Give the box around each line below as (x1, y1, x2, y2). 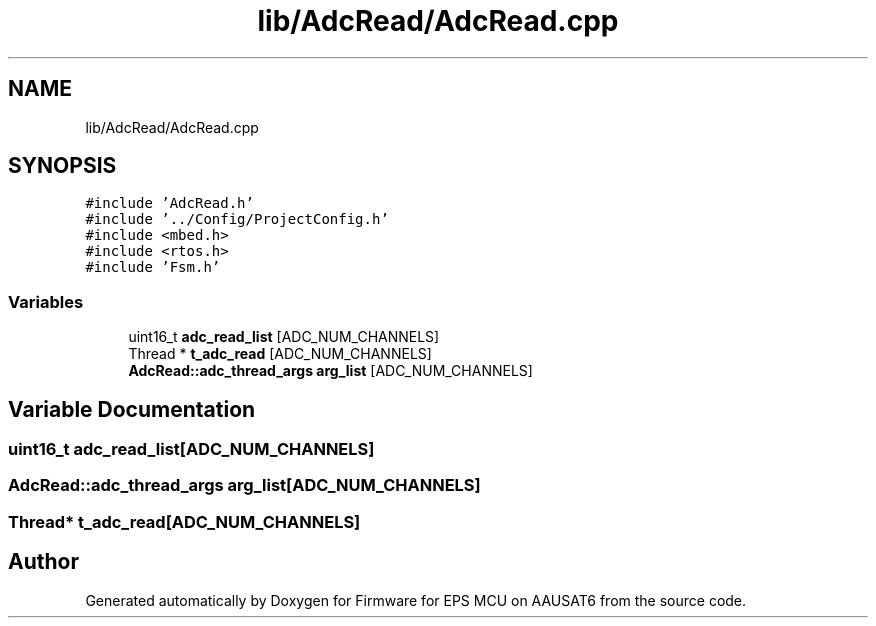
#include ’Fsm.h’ (85, 259, 221, 276)
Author (8, 549, 79, 575)
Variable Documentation (8, 396, 256, 422)
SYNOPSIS (8, 153, 117, 179)
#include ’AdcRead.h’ (85, 195, 254, 212)
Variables (8, 291, 84, 312)
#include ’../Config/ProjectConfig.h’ (85, 211, 389, 228)
